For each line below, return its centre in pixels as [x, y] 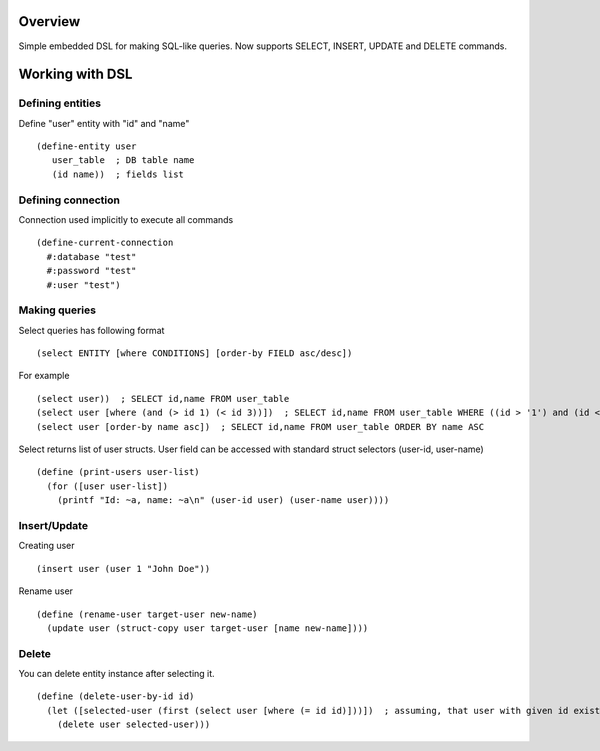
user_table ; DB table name [123, 160]
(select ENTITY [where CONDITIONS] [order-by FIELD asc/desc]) [194, 353]
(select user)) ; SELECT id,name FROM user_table [163, 398]
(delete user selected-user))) [133, 724]
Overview [49, 21]
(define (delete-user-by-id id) [115, 696]
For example [44, 376]
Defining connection [69, 200]
